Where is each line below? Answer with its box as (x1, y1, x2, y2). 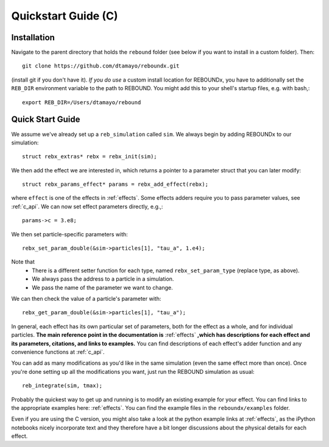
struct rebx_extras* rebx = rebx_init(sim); (22, 153, 158, 160)
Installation (11, 32, 55, 43)
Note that (11, 258, 35, 266)
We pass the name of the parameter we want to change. (32, 284, 173, 291)
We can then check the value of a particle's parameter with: (11, 295, 161, 302)
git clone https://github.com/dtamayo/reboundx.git (22, 63, 180, 69)
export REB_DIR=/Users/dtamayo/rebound (22, 99, 141, 106)
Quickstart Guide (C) (11, 9, 118, 23)
